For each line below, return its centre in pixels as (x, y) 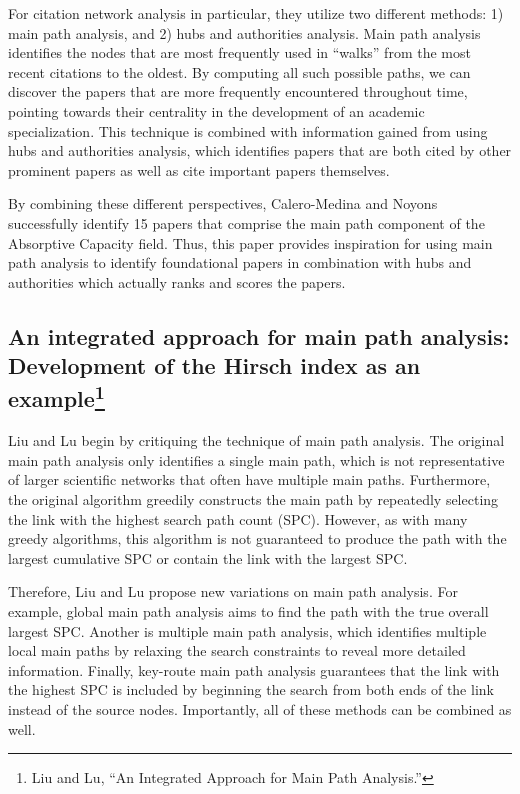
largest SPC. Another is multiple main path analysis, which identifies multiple (247, 630)
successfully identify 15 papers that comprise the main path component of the (246, 222)
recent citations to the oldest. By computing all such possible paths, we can (239, 71)
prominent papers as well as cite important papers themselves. (199, 169)
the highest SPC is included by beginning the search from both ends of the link (251, 689)
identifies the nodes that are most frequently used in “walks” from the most (239, 52)
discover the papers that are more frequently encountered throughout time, (238, 91)
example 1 (56, 396)
